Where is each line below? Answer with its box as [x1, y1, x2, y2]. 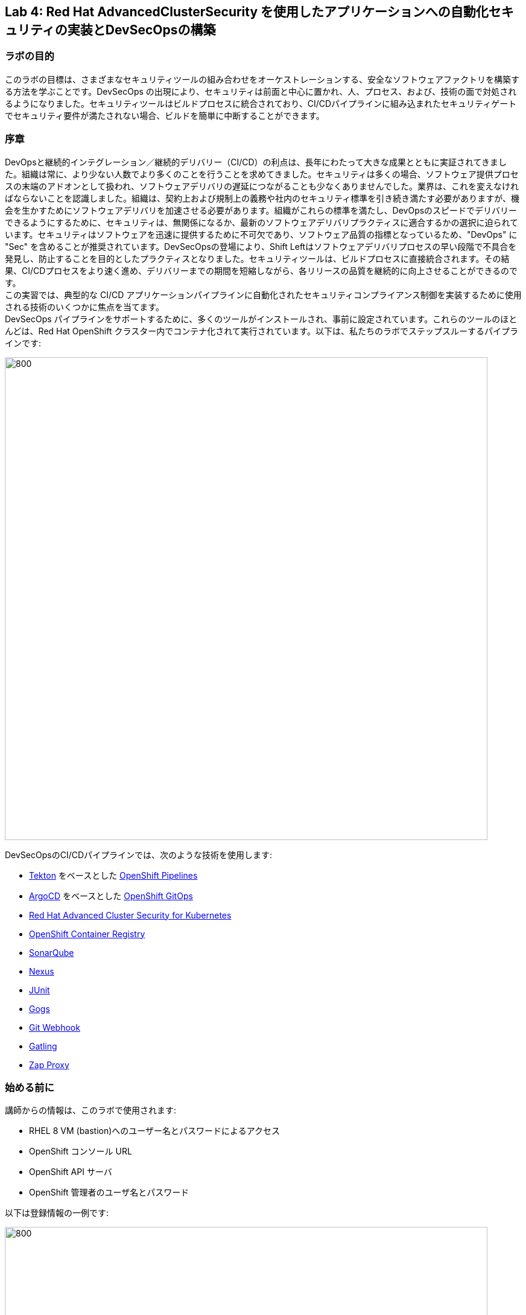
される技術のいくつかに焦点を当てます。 [5, 301, 164, 312]
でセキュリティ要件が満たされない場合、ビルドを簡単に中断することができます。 [5, 110, 325, 121]
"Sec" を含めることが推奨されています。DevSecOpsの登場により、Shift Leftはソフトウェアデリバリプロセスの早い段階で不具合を [5, 241, 517, 252]
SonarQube [29, 947, 74, 958]
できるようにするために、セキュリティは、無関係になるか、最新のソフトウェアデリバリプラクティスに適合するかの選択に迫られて [5, 217, 519, 228]
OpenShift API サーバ [29, 1167, 112, 1177]
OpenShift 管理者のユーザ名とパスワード [29, 1187, 189, 1198]
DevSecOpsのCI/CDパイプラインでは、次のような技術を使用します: [5, 849, 273, 860]
